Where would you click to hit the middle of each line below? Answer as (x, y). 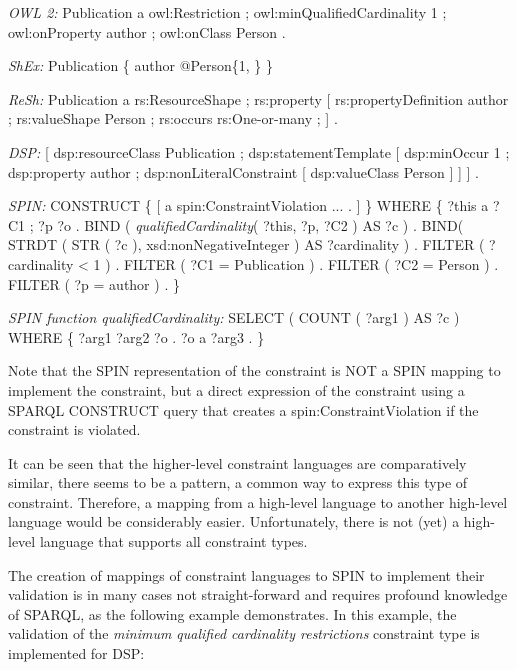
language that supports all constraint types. (173, 541)
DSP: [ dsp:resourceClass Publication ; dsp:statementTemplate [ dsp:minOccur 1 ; (259, 151)
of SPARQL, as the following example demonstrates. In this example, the (232, 613)
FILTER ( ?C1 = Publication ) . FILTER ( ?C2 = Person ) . (311, 263)
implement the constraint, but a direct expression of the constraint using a (236, 389)
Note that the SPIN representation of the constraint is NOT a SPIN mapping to (254, 370)
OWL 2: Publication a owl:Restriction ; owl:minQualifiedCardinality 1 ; (227, 12)
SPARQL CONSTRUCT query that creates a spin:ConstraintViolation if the (243, 409)
